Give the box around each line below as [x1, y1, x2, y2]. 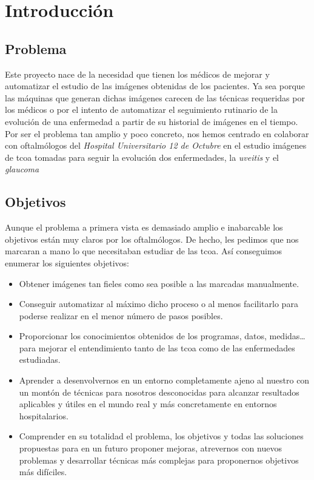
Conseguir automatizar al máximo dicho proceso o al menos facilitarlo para [19, 297, 298, 310]
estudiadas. [19, 353, 61, 366]
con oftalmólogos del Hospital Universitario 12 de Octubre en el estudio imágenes [5, 139, 307, 152]
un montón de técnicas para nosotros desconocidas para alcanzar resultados [19, 385, 299, 398]
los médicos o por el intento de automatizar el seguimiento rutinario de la [5, 103, 278, 116]
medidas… [269, 330, 306, 342]
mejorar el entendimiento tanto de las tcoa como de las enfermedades [38, 341, 295, 354]
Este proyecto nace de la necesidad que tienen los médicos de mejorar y [5, 67, 270, 80]
